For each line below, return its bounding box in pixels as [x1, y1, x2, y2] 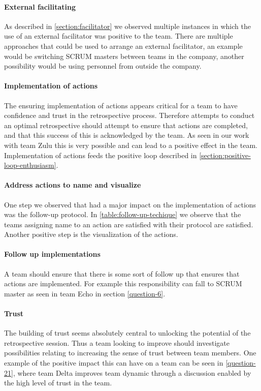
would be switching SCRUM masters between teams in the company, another [4, 50, 244, 61]
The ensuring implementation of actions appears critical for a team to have [4, 100, 238, 110]
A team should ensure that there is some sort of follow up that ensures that [4, 268, 240, 279]
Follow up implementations [4, 249, 101, 259]
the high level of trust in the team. [4, 377, 112, 388]
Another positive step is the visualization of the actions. [4, 229, 178, 239]
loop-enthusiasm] [4, 160, 56, 170]
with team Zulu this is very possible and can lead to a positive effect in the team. [4, 139, 257, 150]
